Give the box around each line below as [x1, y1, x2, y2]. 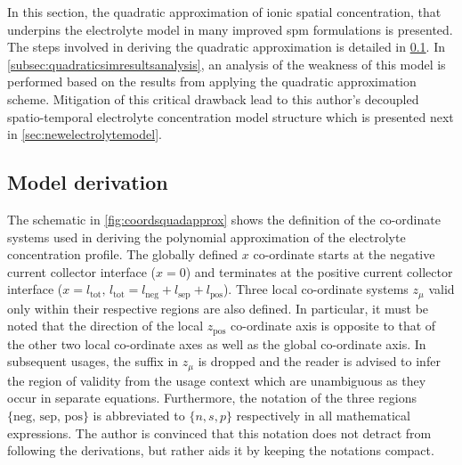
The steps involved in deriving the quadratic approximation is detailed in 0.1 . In [7, 37, 445, 56]
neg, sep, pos [13, 411, 83, 424]
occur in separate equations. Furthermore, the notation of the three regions [7, 388, 417, 407]
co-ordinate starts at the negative [253, 245, 435, 264]
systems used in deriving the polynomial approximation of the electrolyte [7, 227, 406, 246]
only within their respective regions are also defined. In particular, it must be [7, 298, 429, 317]
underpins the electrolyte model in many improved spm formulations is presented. [7, 20, 453, 38]
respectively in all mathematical [236, 406, 410, 425]
